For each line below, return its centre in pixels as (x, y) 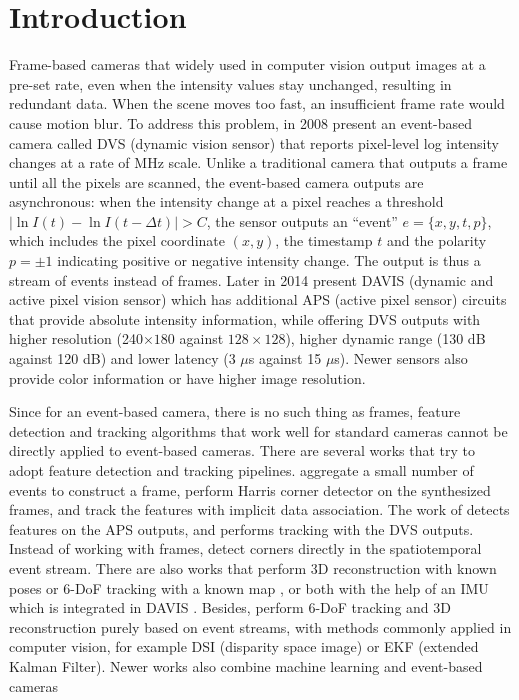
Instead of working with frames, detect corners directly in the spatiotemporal (245, 548)
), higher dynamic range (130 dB (385, 338)
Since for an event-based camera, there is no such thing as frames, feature (235, 411)
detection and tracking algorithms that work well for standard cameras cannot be (258, 430)
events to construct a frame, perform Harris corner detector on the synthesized (250, 489)
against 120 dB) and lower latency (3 (122, 358)
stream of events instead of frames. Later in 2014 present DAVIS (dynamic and (251, 279)
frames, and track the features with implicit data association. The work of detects (259, 509)
